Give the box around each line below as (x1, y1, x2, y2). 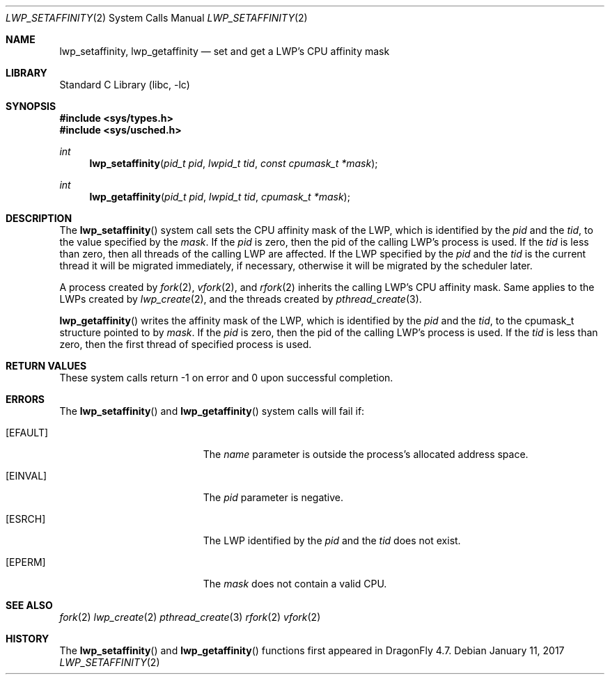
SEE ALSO (6, 599, 53, 611)
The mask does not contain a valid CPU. (203, 578, 387, 590)
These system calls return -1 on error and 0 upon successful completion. (59, 372, 393, 384)
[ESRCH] (6, 513, 46, 525)
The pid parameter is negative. (203, 491, 344, 503)
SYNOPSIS (6, 100, 56, 112)
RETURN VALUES (6, 360, 87, 372)
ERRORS (6, 393, 45, 405)
